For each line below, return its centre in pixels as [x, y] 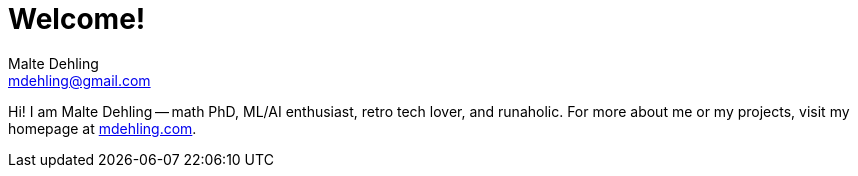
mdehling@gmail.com [79, 80]
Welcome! [77, 19]
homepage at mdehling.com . [102, 128]
